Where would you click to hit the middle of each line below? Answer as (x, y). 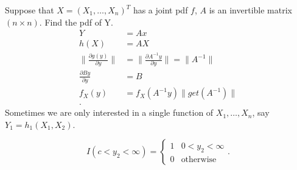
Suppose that (30, 10)
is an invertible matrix (250, 10)
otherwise (199, 159)
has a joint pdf (160, 10)
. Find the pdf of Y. (76, 22)
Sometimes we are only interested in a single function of (109, 112)
